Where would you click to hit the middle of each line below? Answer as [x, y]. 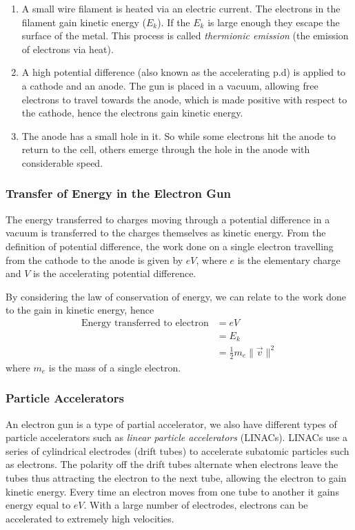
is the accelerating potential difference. [115, 273]
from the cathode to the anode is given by [94, 259]
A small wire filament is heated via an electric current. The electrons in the [181, 8]
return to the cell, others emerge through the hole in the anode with [166, 149]
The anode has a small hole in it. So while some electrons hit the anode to [179, 135]
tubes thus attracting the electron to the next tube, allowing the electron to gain [176, 477]
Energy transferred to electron [145, 323]
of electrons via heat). [68, 49]
